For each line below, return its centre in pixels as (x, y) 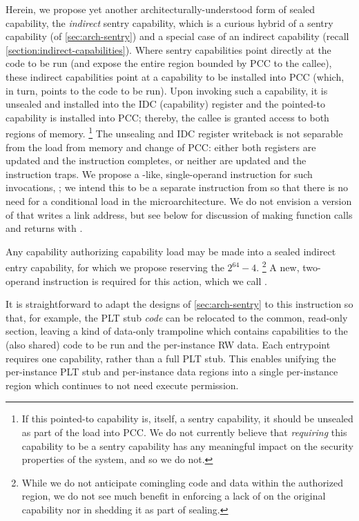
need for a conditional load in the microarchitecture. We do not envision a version (179, 200)
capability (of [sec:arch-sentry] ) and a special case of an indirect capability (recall (177, 36)
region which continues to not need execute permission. (122, 385)
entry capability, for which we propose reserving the (115, 267)
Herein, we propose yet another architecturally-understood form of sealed (161, 9)
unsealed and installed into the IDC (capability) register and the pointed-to (165, 104)
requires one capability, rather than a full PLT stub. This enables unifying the (171, 358)
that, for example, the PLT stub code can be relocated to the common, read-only (177, 317)
